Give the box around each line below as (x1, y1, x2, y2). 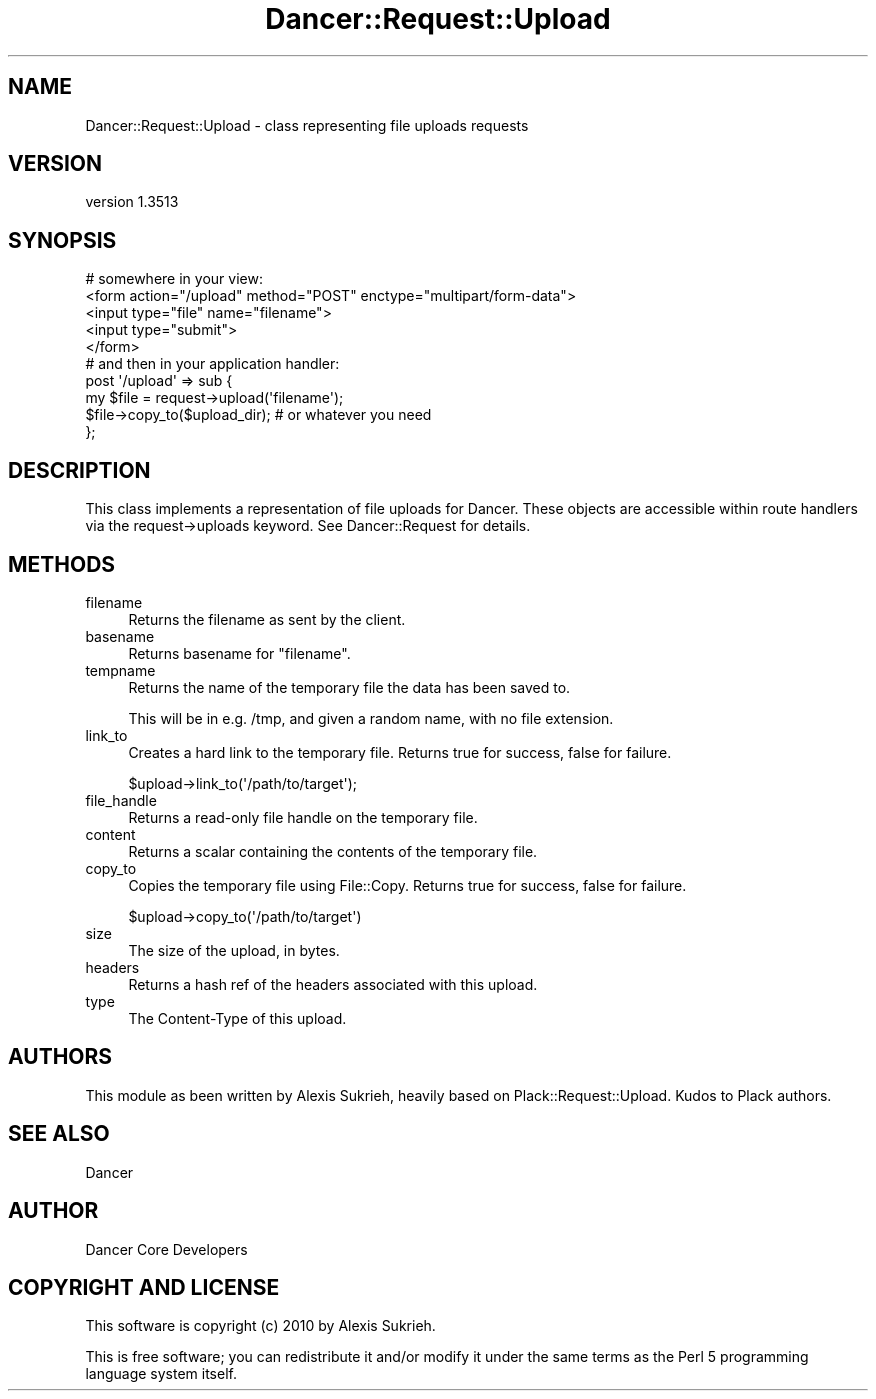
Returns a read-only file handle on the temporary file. (128, 808, 478, 826)
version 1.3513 (85, 193, 179, 211)
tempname (85, 661, 156, 679)
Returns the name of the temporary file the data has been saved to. (128, 678, 571, 696)
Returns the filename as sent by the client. (128, 610, 406, 628)
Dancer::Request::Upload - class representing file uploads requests (85, 116, 529, 134)
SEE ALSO (8, 1121, 110, 1147)
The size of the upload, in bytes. (128, 941, 340, 959)
